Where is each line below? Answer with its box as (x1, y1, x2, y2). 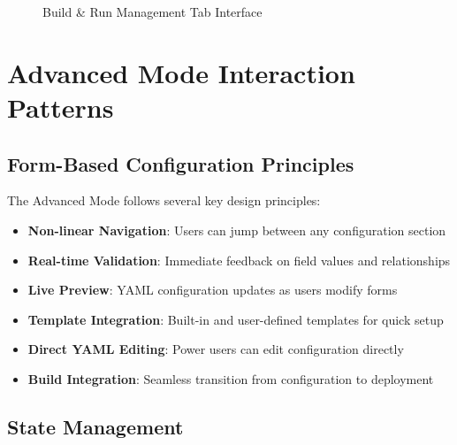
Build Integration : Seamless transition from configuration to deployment (27, 369, 434, 387)
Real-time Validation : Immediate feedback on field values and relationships (27, 250, 451, 269)
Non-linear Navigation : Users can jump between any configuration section (27, 220, 446, 239)
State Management (7, 412, 184, 440)
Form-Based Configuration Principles (7, 150, 354, 177)
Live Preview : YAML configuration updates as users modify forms (27, 280, 398, 299)
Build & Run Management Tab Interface (42, 3, 263, 20)
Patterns (7, 88, 114, 125)
